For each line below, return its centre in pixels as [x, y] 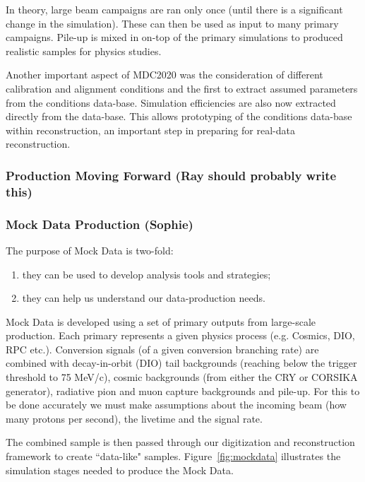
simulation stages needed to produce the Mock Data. [120, 470]
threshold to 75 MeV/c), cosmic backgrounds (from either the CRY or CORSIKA [182, 377]
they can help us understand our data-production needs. [144, 298]
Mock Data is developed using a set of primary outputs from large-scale [161, 321]
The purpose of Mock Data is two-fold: [90, 250]
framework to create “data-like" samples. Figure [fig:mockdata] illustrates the [173, 456]
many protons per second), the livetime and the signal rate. [134, 418]
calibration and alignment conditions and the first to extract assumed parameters [182, 88]
